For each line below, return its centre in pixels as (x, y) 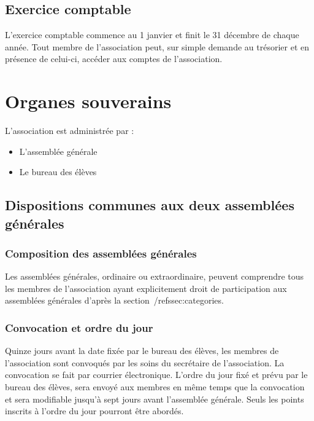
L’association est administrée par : (70, 131)
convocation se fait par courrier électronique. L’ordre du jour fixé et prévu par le (156, 375)
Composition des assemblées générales (101, 253)
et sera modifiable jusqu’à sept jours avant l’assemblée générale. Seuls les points (155, 399)
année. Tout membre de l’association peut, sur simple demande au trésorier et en (157, 46)
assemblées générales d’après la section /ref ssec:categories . (115, 300)
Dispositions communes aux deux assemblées (150, 205)
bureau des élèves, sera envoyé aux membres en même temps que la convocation (155, 387)
